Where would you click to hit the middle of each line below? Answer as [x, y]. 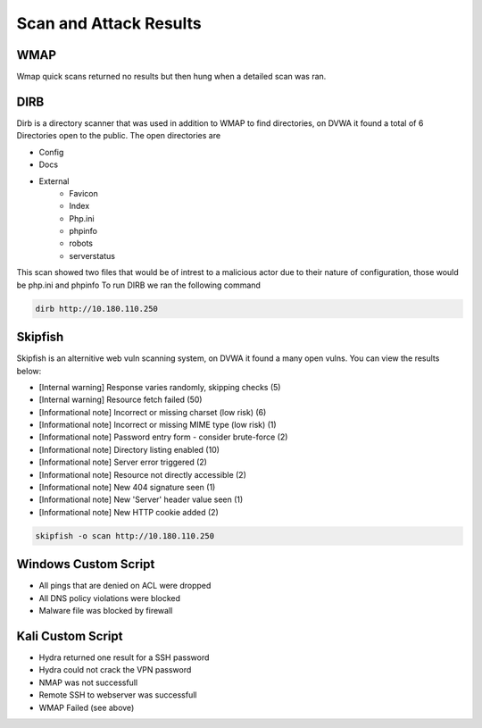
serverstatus [92, 255]
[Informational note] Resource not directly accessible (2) [143, 474]
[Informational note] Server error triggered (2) [123, 462]
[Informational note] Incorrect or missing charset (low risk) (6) [153, 412]
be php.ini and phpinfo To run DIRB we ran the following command [138, 285]
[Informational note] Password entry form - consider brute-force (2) [163, 437]
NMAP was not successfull [88, 682]
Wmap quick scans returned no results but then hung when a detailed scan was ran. [171, 77]
